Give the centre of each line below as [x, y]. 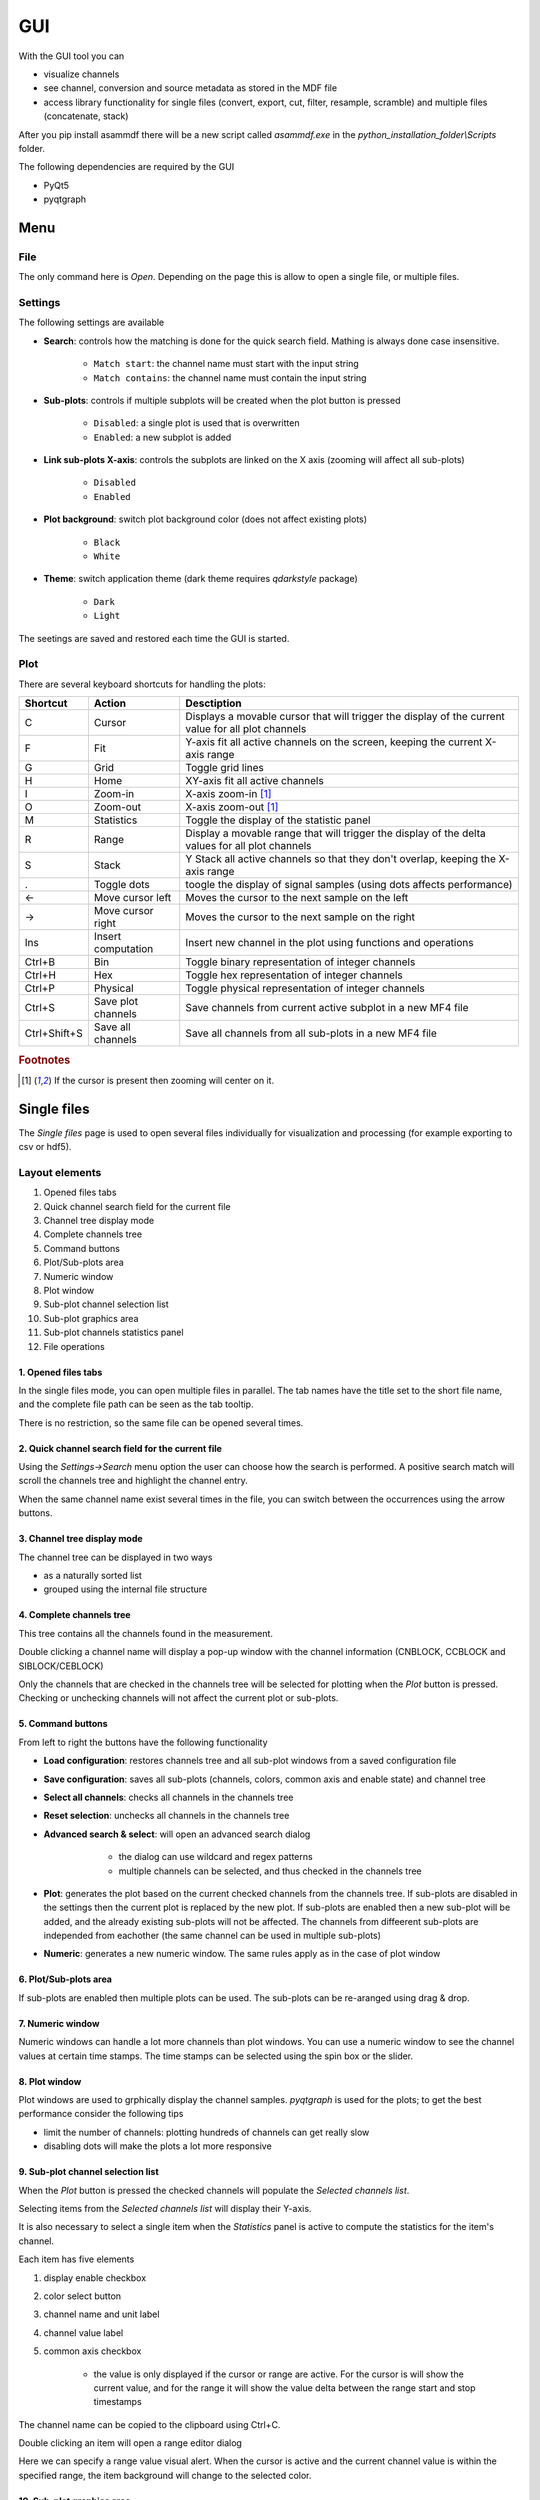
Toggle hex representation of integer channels [294, 975]
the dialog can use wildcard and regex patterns [216, 1857]
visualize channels [81, 74]
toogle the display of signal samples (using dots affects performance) [349, 885]
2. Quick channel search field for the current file [120, 1448]
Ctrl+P [39, 988]
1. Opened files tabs [60, 1372]
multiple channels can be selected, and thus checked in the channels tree [270, 1871]
